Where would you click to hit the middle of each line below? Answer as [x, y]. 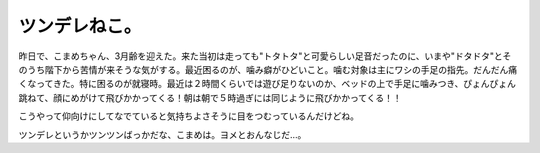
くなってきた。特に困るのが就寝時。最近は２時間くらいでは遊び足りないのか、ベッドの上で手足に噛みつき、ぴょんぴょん [267, 84]
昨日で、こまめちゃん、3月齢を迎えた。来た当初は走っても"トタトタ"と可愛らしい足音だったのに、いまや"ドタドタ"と [260, 56]
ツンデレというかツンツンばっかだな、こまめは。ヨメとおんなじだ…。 [162, 134]
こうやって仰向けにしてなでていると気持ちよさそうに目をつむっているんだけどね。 [189, 116]
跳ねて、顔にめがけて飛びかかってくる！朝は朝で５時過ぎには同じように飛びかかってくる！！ [210, 97]
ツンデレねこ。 [80, 26]
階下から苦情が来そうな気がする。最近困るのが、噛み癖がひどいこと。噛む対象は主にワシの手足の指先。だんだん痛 [281, 69]
